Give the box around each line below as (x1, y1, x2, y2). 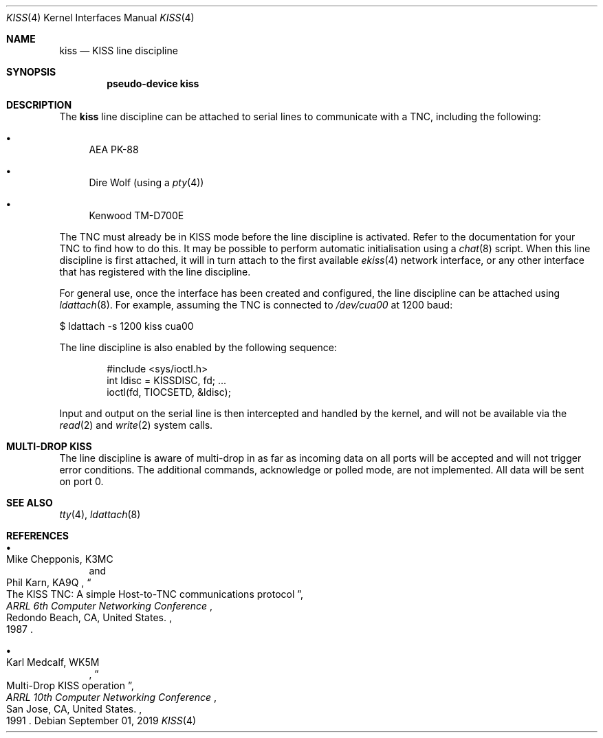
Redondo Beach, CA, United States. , (6, 612, 172, 623)
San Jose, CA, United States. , (6, 703, 142, 715)
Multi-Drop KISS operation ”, (6, 680, 134, 691)
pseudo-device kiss (107, 78, 199, 89)
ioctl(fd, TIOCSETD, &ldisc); (107, 386, 231, 398)
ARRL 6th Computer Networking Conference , (6, 600, 213, 612)
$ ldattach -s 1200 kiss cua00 (59, 320, 194, 332)
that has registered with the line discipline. (59, 266, 251, 278)
